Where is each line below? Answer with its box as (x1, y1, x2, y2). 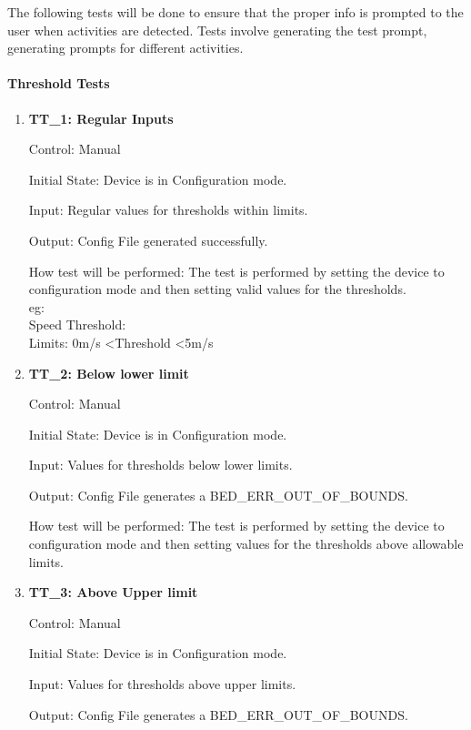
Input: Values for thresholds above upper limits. (28, 674, 296, 694)
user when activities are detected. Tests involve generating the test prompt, (7, 20, 427, 39)
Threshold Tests (7, 74, 110, 93)
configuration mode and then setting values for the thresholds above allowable (28, 534, 464, 553)
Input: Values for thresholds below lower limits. (28, 455, 293, 474)
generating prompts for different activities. (7, 38, 244, 57)
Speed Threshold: (28, 315, 126, 334)
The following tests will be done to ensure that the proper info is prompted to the (7, 3, 464, 21)
